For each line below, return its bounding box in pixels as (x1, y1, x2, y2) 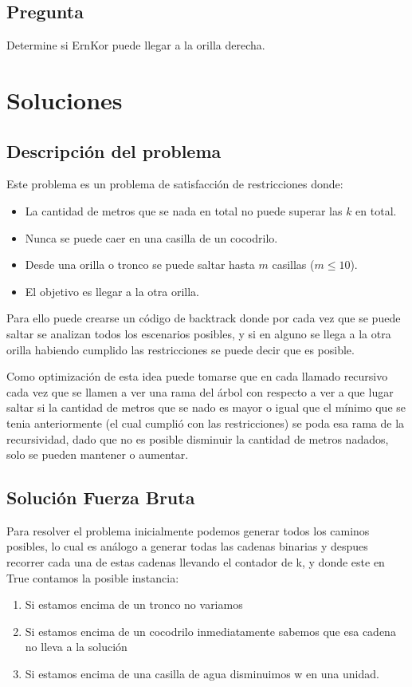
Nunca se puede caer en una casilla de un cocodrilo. (25, 229, 278, 246)
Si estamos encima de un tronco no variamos (25, 596, 243, 613)
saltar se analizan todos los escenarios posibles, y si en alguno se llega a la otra (6, 325, 391, 342)
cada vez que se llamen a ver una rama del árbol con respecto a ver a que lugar (6, 383, 394, 400)
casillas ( (272, 256, 315, 273)
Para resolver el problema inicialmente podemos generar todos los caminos (6, 522, 370, 539)
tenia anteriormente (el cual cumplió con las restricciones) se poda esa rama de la (6, 414, 405, 431)
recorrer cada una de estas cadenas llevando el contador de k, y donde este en (6, 554, 385, 571)
